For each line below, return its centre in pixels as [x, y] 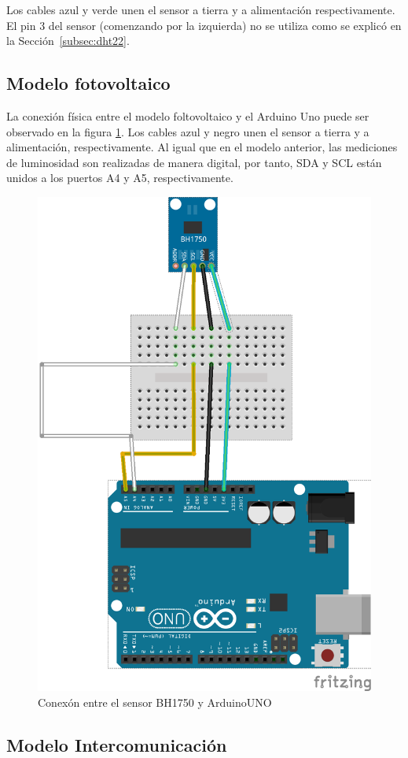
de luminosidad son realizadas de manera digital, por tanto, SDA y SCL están [194, 162]
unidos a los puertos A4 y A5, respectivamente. [120, 178]
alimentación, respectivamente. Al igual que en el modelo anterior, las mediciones [202, 147]
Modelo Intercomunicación [117, 744]
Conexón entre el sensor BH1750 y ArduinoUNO [155, 702]
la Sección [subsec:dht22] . [68, 41]
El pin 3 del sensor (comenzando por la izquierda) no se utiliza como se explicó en [204, 25]
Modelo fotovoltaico [88, 83]
